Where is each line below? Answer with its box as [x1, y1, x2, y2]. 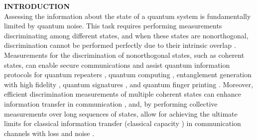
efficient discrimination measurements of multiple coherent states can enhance [4, 89, 242, 99]
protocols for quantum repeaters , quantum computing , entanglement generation [4, 69, 252, 80]
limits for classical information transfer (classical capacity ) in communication [4, 118, 241, 129]
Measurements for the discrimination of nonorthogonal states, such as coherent [4, 49, 245, 60]
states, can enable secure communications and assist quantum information [4, 59, 230, 70]
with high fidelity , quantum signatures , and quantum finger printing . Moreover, [4, 79, 254, 89]
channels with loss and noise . [4, 128, 95, 138]
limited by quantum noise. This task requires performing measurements [4, 20, 222, 31]
